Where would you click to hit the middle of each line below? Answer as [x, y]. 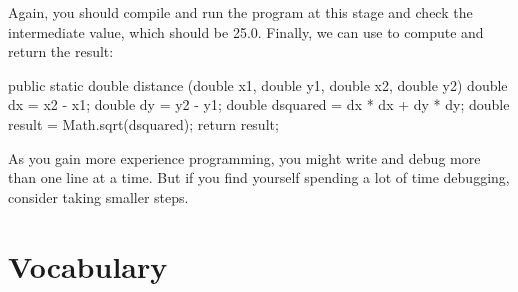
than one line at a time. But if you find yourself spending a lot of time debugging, [259, 177]
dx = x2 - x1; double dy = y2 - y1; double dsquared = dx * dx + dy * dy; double [259, 104]
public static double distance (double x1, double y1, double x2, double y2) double [258, 84]
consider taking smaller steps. [98, 196]
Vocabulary [88, 265]
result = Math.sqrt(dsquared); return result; [143, 123]
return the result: [61, 51]
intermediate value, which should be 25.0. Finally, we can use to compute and [246, 31]
